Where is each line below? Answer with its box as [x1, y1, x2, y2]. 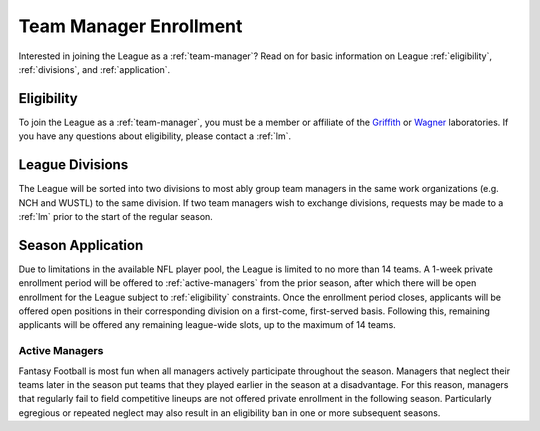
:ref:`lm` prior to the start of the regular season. [18, 210, 214, 222]
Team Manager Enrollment [18, 15, 243, 37]
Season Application [18, 236, 144, 254]
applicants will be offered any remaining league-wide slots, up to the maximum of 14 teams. [18, 319, 397, 331]
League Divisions [18, 156, 129, 174]
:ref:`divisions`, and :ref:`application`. [18, 63, 171, 75]
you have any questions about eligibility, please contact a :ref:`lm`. [18, 130, 292, 142]
